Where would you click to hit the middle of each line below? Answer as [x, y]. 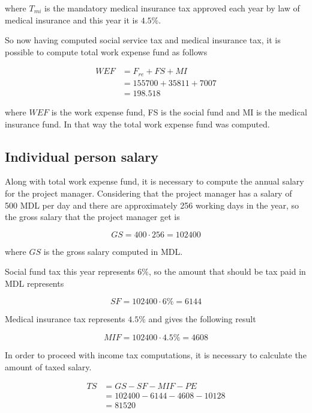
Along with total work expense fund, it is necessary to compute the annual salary [154, 181]
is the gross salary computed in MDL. [113, 251]
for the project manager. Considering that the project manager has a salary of [148, 193]
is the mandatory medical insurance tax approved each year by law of [172, 8]
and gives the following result [202, 319]
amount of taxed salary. [48, 366]
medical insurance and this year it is [71, 20]
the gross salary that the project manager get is [92, 217]
